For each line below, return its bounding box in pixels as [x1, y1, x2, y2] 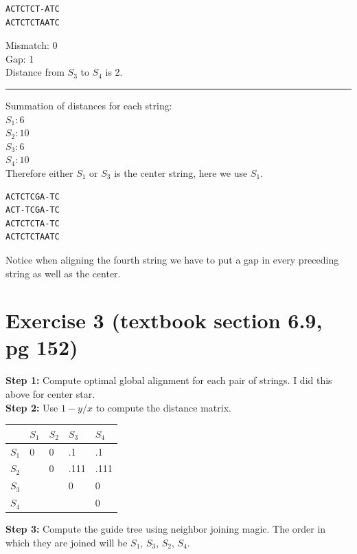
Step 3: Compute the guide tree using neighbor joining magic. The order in [5, 522, 326, 536]
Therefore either [5, 165, 73, 180]
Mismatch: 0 [5, 38, 58, 52]
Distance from [5, 65, 65, 79]
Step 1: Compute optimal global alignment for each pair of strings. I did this [5, 373, 332, 387]
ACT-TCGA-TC [5, 205, 60, 215]
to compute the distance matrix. [95, 400, 231, 414]
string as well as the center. [5, 266, 121, 280]
